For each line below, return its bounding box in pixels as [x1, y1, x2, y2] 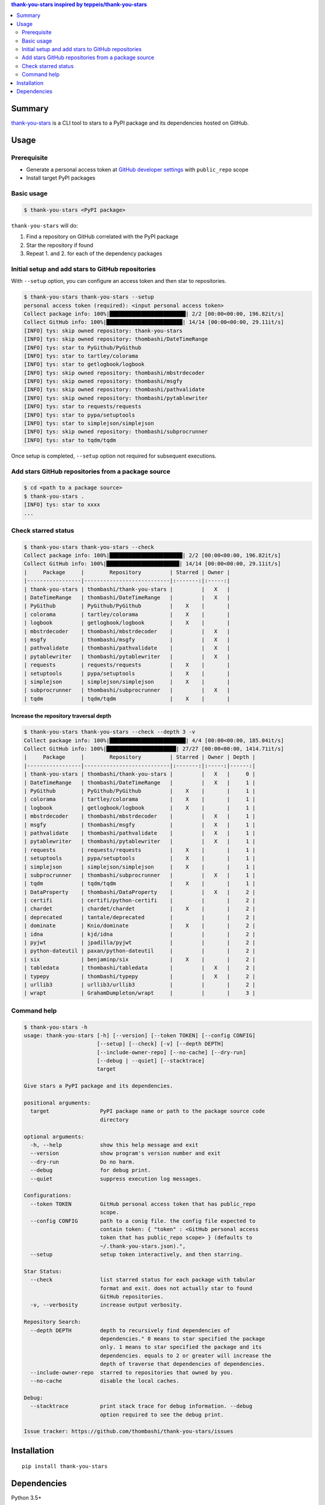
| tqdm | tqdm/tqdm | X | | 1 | [23, 880, 256, 887]
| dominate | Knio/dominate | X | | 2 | [23, 922, 256, 929]
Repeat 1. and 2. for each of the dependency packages [26, 250, 162, 257]
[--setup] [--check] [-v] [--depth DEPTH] [96, 1040, 224, 1047]
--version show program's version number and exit [30, 1150, 221, 1157]
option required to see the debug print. [99, 1411, 224, 1418]
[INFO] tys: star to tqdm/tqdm [23, 436, 117, 444]
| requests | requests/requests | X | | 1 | [23, 846, 256, 853]
